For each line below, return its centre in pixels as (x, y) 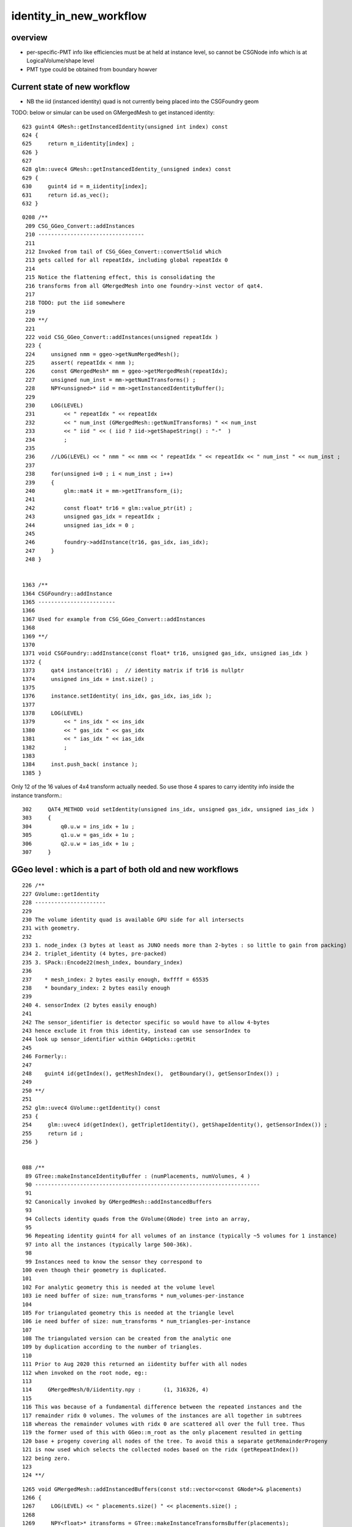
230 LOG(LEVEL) (54, 406)
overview (30, 38)
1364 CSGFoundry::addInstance (67, 593)
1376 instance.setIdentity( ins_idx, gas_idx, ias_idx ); (117, 696)
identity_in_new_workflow (79, 16)
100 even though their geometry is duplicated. (95, 1270)
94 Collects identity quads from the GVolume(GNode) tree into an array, (138, 1219)
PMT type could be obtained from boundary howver (92, 69)
